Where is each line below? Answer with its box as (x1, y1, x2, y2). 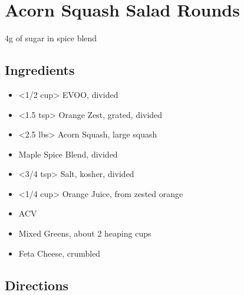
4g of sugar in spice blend (5, 32, 97, 44)
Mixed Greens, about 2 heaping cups (18, 227, 151, 240)
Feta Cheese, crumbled (18, 247, 101, 259)
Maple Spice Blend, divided (18, 147, 118, 160)
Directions (5, 276, 69, 294)
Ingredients (5, 61, 75, 79)
